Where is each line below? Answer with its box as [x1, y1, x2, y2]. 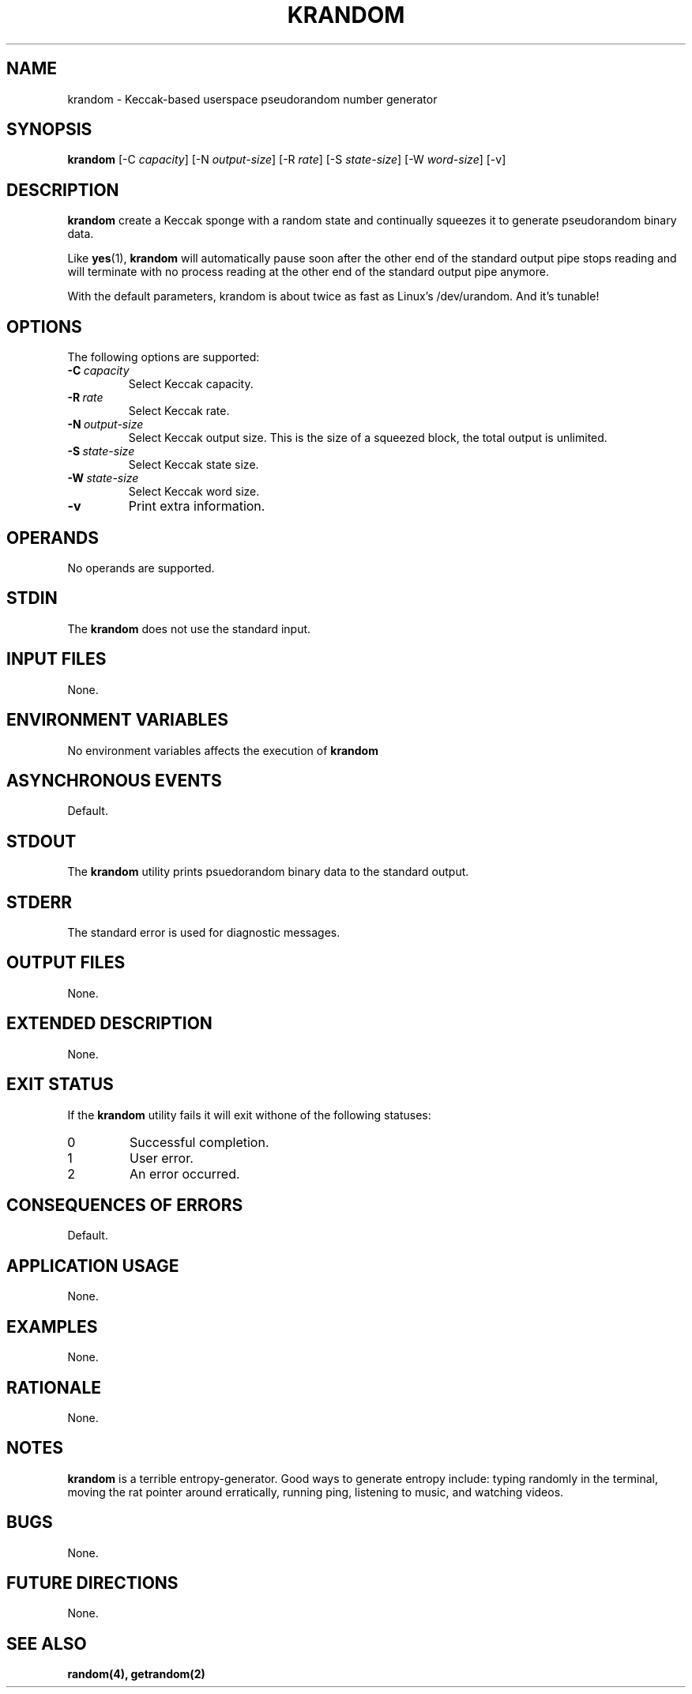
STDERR [6, 892, 73, 912]
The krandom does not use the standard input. [67, 621, 311, 636]
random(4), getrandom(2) [67, 1667, 205, 1681]
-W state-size [67, 471, 139, 485]
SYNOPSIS [6, 119, 92, 140]
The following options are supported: [67, 350, 260, 364]
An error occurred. [129, 1165, 240, 1182]
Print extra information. [128, 498, 265, 515]
